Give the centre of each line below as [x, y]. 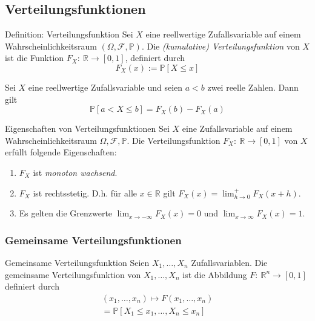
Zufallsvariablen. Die [229, 262]
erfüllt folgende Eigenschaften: [61, 152]
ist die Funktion [35, 58]
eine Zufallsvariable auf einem [237, 128]
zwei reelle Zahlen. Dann [253, 87]
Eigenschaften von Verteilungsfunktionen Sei [87, 128]
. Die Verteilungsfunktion [174, 140]
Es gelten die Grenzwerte [66, 213]
